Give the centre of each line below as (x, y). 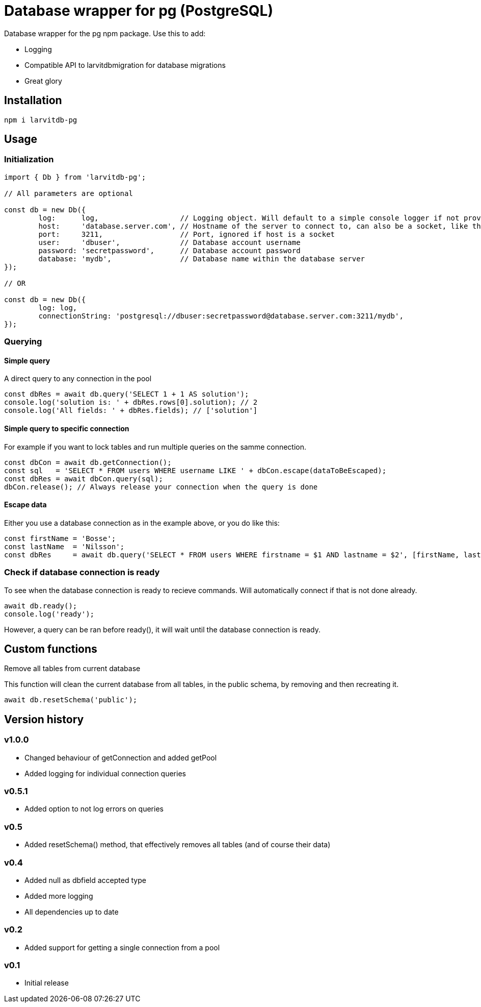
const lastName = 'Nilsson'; (64, 546)
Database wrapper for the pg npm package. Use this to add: (105, 33)
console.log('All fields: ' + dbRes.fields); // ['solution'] (131, 411)
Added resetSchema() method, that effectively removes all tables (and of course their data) (178, 845)
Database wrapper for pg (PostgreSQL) (139, 11)
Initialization (29, 159)
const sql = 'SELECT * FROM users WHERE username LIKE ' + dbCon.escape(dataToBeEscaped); (195, 470)
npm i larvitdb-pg (41, 120)
